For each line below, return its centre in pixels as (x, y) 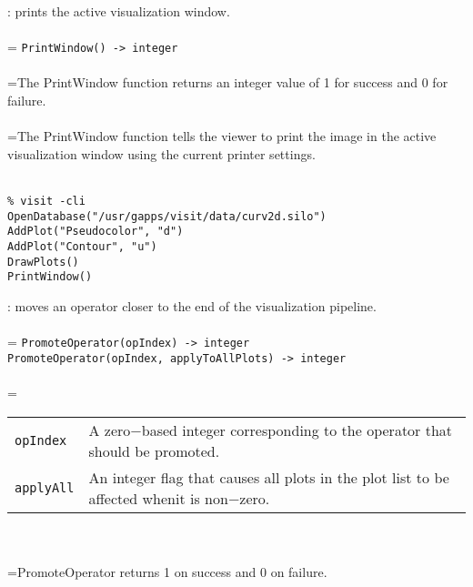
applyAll (45, 487)
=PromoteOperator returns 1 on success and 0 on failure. (167, 571)
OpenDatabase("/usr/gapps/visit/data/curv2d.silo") (167, 216)
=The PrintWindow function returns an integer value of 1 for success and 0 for (228, 82)
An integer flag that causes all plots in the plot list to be (269, 477)
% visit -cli (46, 201)
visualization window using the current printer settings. (161, 153)
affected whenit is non (158, 498)
